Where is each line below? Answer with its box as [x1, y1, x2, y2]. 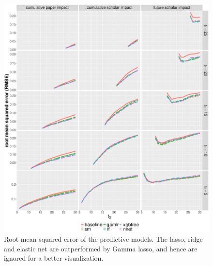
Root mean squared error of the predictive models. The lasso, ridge [4, 233, 203, 244]
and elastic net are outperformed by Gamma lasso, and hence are [4, 243, 198, 253]
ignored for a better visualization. [4, 253, 104, 263]
